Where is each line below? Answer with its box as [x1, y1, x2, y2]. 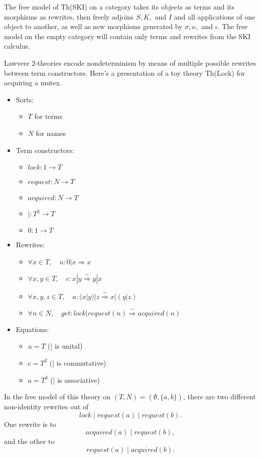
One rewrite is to [4, 418, 56, 429]
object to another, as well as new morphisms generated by [4, 21, 183, 32]
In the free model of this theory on [4, 391, 111, 402]
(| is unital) [48, 341, 83, 351]
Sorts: [16, 94, 34, 104]
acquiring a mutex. [4, 77, 62, 88]
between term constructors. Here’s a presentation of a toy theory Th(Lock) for [4, 67, 245, 78]
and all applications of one [174, 11, 255, 22]
